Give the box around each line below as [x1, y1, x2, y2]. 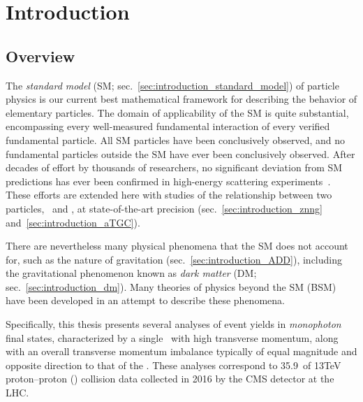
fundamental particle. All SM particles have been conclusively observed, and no [6, 132, 346, 147]
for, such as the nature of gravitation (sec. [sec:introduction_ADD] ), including [6, 252, 342, 266]
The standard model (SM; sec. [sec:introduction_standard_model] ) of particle [6, 78, 339, 92]
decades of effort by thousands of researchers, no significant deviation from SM [6, 160, 343, 175]
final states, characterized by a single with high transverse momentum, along [6, 330, 339, 345]
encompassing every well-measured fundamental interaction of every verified [6, 119, 330, 134]
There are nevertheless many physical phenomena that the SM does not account [6, 238, 348, 253]
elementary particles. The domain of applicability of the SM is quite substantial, [6, 105, 349, 120]
